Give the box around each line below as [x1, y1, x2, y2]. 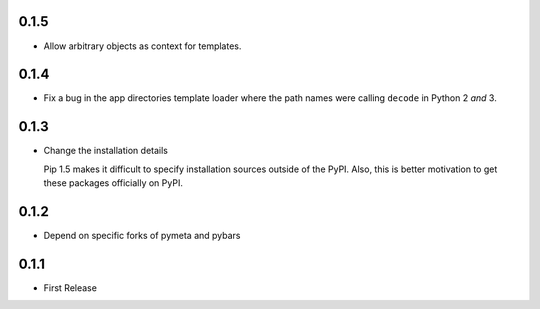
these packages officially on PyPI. [43, 177, 184, 189]
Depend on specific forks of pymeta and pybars [43, 230, 241, 242]
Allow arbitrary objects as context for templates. [43, 40, 242, 52]
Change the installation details [43, 145, 169, 157]
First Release [43, 281, 97, 294]
